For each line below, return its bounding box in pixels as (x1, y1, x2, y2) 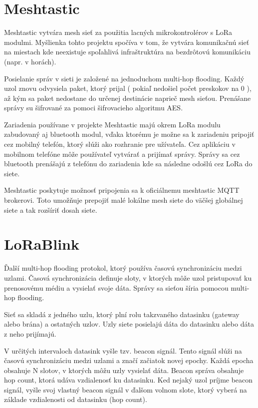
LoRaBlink (4, 234, 79, 254)
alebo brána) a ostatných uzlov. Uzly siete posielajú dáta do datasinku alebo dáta (4, 319, 254, 329)
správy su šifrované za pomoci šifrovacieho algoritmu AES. (4, 102, 183, 113)
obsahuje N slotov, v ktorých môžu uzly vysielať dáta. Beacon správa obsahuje (4, 365, 244, 375)
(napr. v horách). (4, 56, 56, 66)
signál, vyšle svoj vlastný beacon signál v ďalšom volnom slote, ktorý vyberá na (4, 384, 247, 395)
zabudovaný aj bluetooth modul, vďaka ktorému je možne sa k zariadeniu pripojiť (4, 129, 255, 139)
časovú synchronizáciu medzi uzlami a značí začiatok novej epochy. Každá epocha (4, 355, 254, 366)
